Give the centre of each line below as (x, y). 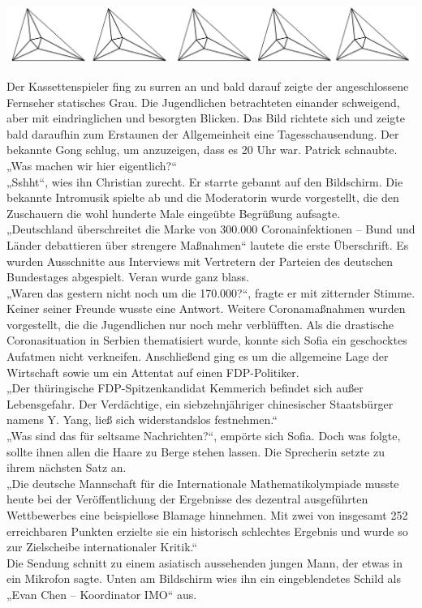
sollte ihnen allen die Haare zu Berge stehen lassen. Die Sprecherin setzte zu (196, 451)
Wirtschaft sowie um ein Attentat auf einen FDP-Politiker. (153, 372)
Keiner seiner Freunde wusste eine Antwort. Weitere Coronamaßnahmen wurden (206, 308)
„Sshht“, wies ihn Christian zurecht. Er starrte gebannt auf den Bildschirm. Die (205, 181)
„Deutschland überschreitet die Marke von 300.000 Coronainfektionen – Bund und (211, 229)
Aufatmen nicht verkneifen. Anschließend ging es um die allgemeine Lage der (198, 356)
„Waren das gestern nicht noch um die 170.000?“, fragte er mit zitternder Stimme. (211, 292)
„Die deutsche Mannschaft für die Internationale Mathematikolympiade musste (203, 483)
